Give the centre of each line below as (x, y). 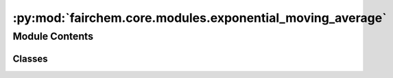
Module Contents (53, 36)
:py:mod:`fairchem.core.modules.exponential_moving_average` (200, 18)
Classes (30, 58)
